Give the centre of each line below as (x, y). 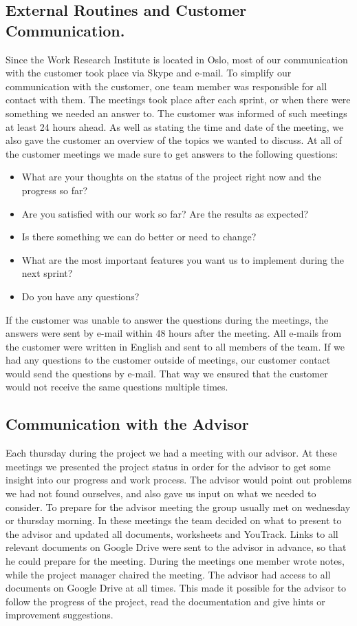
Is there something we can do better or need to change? (139, 237)
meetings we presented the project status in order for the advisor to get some (168, 466)
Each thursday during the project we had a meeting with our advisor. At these (172, 453)
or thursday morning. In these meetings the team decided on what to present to (174, 520)
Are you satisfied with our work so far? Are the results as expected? (165, 213)
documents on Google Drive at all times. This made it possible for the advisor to (176, 588)
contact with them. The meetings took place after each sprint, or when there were (178, 100)
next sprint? (47, 273)
